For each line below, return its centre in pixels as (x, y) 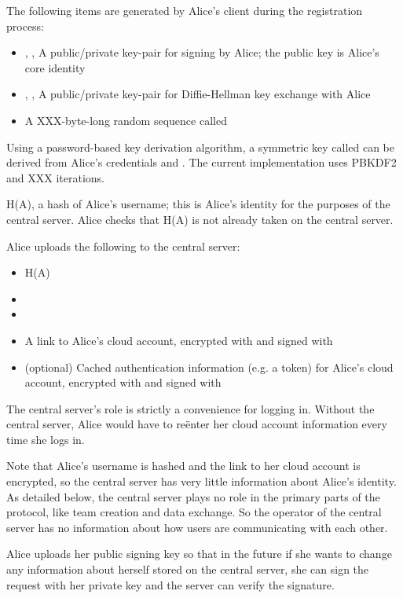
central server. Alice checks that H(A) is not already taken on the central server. (200, 219)
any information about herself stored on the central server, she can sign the (188, 569)
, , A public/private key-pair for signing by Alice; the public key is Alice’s (202, 52)
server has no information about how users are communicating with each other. (197, 527)
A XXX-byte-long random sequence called (126, 120)
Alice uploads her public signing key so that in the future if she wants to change (199, 554)
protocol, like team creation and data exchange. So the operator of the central (194, 512)
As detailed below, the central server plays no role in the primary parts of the (193, 496)
